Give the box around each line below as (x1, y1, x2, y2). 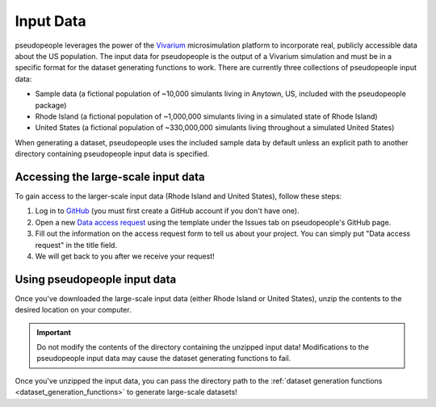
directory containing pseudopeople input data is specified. (15, 149, 210, 159)
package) (35, 100, 67, 110)
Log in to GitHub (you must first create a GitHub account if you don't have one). (35, 206, 300, 216)
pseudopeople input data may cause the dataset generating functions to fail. (36, 354, 291, 363)
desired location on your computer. (15, 305, 132, 315)
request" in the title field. (35, 240, 117, 250)
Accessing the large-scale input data (15, 170, 205, 183)
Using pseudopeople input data (15, 272, 177, 286)
